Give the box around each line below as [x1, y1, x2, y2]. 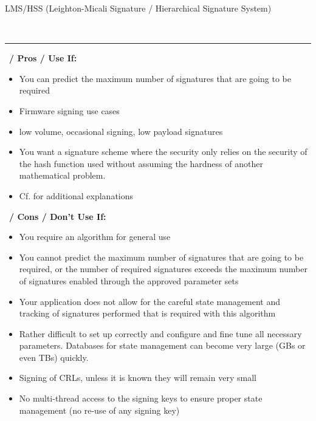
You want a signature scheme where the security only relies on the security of [19, 145, 307, 158]
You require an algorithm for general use [19, 230, 171, 243]
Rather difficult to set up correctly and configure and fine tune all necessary [19, 327, 302, 340]
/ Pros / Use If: [9, 52, 77, 64]
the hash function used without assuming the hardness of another [19, 157, 263, 169]
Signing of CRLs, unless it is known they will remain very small [19, 371, 256, 384]
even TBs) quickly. [19, 351, 89, 363]
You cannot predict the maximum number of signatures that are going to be [19, 250, 304, 263]
